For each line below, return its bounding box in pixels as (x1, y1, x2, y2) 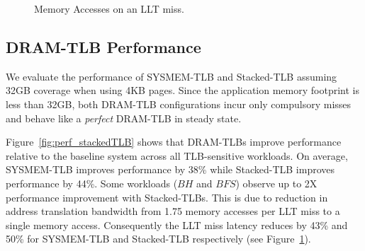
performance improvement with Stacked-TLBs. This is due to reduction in (6, 189, 328, 204)
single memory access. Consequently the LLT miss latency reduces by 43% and (6, 217, 348, 232)
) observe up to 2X (235, 175, 318, 190)
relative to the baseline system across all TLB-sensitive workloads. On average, (6, 148, 348, 163)
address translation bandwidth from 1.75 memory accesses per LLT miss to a (6, 204, 340, 218)
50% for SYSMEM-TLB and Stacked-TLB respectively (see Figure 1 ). (6, 231, 311, 246)
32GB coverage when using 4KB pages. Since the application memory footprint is (6, 83, 359, 98)
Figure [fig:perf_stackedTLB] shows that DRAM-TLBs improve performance (6, 134, 342, 149)
